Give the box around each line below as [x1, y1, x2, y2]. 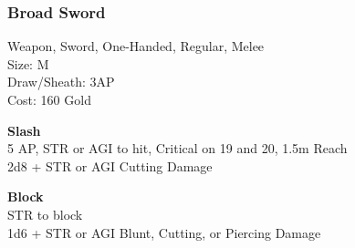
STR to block [7, 204, 83, 223]
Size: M [7, 54, 49, 73]
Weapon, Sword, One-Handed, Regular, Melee [7, 36, 265, 56]
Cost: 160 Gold [7, 90, 91, 108]
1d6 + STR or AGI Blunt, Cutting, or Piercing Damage [7, 222, 321, 242]
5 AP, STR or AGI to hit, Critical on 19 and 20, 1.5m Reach [7, 139, 348, 158]
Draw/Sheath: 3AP [7, 72, 115, 91]
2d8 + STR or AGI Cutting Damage [7, 156, 213, 175]
